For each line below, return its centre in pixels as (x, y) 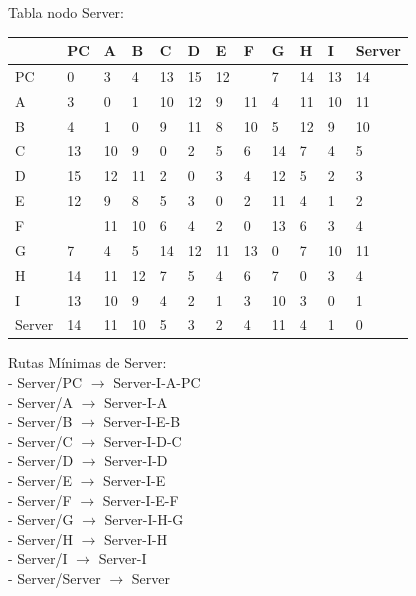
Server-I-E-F (140, 499)
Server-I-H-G (144, 519)
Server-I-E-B (142, 421)
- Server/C (40, 440)
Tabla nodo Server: (66, 12)
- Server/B (40, 421)
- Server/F (40, 499)
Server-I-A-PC (157, 382)
